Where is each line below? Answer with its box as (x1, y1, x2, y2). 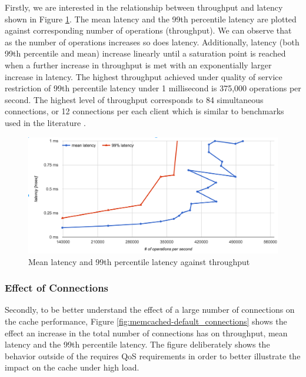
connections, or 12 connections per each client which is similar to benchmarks (5, 105, 284, 117)
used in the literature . (5, 116, 86, 128)
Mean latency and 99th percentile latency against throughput (28, 255, 250, 267)
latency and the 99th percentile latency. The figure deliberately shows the (5, 338, 270, 350)
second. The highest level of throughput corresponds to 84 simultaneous (5, 93, 264, 105)
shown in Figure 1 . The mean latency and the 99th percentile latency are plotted (5, 12, 297, 25)
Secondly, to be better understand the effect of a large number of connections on (5, 303, 295, 316)
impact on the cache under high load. (5, 361, 139, 373)
